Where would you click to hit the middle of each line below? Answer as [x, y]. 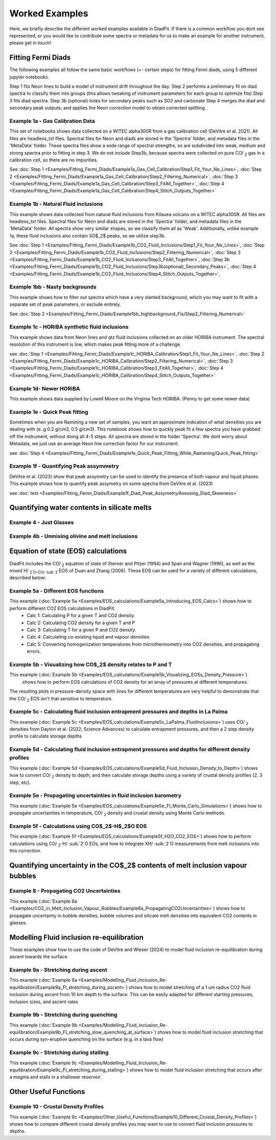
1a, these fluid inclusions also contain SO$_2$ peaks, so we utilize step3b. [88, 236]
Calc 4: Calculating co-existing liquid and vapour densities [88, 637]
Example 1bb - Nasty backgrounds [53, 287]
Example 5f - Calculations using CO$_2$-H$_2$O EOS [78, 826]
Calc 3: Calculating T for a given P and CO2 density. [82, 630]
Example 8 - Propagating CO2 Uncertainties [65, 891]
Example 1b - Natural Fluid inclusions [56, 204]
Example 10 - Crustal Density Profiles [57, 1107]
